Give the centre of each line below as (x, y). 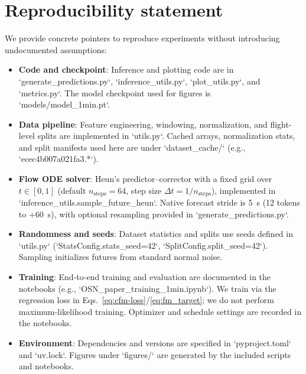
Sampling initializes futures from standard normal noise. (121, 257)
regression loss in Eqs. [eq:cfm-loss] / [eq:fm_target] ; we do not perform (147, 300)
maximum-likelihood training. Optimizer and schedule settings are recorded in (160, 311)
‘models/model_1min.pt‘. (64, 104)
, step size (144, 190)
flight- (281, 124)
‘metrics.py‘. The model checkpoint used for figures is (115, 92)
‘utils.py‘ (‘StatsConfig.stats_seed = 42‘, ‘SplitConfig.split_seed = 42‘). (143, 245)
